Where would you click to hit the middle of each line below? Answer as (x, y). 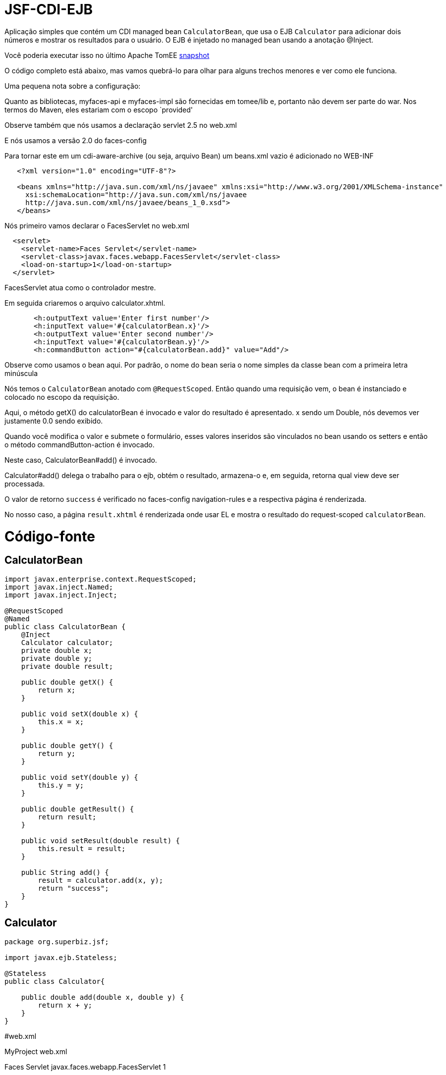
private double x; (57, 650)
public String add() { (65, 872)
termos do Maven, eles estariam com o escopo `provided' (99, 109)
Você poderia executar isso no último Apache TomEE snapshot (107, 55)
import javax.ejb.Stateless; (61, 957)
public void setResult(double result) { (101, 840)
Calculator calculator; (67, 642)
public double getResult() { (78, 809)
